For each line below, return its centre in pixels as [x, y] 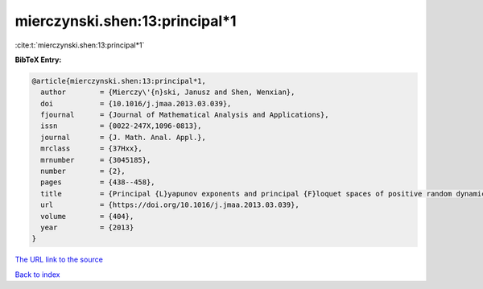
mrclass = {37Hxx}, [91, 149]
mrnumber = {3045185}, [96, 160]
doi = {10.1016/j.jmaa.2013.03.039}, [136, 103]
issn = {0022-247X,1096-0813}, [121, 126]
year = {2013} [87, 227]
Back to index [37, 275]
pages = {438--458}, [98, 182]
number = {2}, [83, 171]
